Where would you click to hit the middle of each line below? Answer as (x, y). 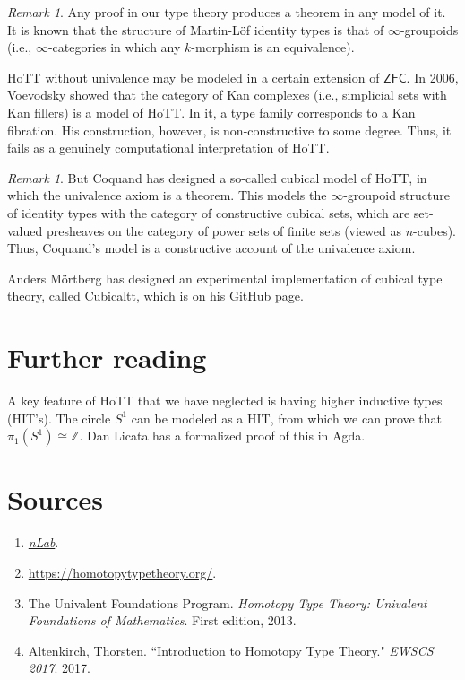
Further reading (107, 357)
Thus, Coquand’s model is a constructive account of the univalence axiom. (211, 248)
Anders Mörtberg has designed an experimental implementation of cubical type (225, 278)
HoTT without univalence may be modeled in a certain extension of (194, 77)
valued (25, 230)
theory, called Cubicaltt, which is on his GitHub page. (155, 296)
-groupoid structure (396, 195)
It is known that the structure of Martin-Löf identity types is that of (196, 29)
